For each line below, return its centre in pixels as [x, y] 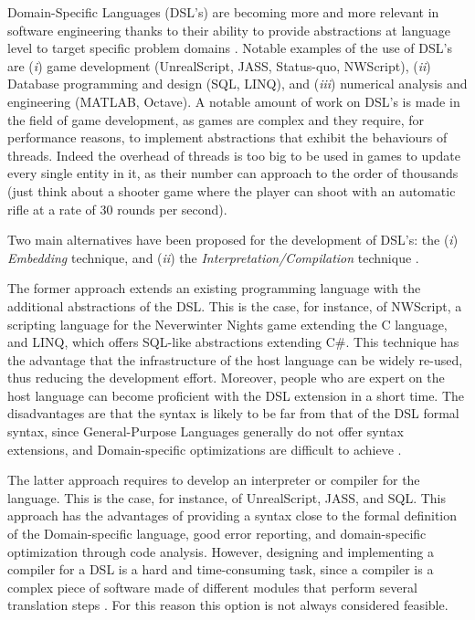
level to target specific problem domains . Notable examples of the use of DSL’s [230, 48]
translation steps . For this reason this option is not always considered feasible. [228, 605]
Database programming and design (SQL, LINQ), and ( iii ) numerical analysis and [237, 84]
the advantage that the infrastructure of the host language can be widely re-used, [235, 359]
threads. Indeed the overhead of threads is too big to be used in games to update [234, 155]
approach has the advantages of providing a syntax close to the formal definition [232, 515]
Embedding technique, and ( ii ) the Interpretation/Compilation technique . [213, 257]
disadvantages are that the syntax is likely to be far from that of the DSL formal [233, 413]
